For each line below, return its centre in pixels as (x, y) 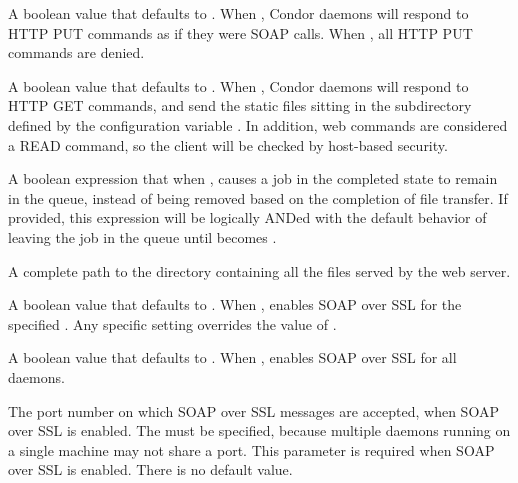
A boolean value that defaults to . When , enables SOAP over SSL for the (235, 304)
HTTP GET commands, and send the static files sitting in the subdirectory (240, 105)
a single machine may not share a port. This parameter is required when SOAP (251, 449)
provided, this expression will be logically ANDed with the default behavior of (247, 217)
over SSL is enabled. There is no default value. (150, 469)
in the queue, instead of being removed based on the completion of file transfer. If (258, 197)
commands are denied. (76, 52)
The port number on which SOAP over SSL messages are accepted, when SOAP (253, 410)
